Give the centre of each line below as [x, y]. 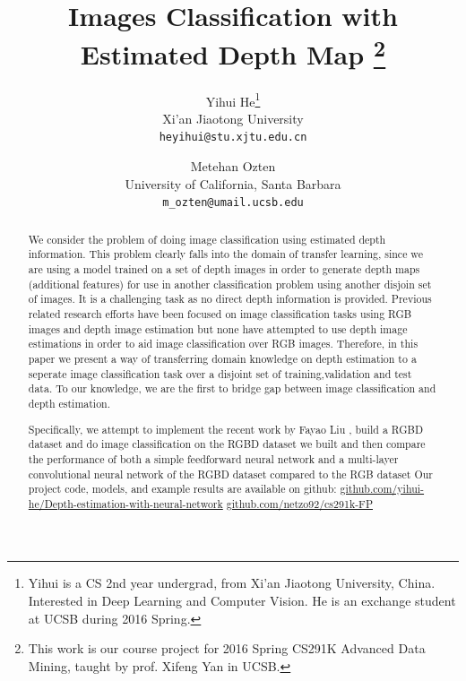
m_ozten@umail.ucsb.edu [233, 203]
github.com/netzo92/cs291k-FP [299, 503]
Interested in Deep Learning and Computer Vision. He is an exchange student [242, 601]
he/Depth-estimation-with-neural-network [125, 503]
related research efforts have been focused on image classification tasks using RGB [220, 314]
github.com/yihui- [382, 489]
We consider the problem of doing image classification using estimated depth [207, 239]
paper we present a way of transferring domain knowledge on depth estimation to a [222, 359]
